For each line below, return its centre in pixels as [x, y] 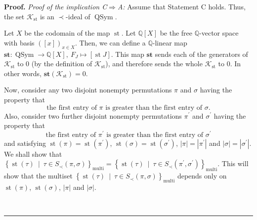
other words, [23, 73]
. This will [233, 163]
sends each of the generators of [201, 54]
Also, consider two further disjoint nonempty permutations [93, 115]
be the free [176, 33]
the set [14, 16]
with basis [19, 42]
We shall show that [33, 154]
